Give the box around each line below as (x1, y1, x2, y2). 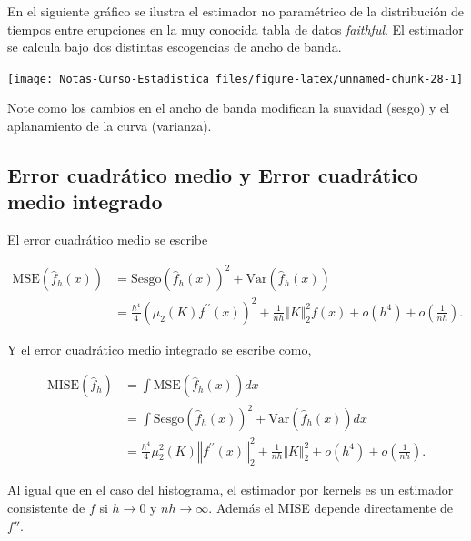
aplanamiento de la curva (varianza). (7, 116, 212, 135)
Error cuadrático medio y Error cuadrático (7, 161, 418, 189)
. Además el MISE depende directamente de (208, 497, 453, 516)
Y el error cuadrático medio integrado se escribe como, (7, 339, 312, 358)
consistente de (7, 497, 85, 516)
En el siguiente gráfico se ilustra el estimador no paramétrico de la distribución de (7, 2, 465, 20)
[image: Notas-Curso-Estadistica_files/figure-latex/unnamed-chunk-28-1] (7, 72, 464, 85)
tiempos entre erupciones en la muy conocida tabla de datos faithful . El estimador (7, 19, 464, 38)
